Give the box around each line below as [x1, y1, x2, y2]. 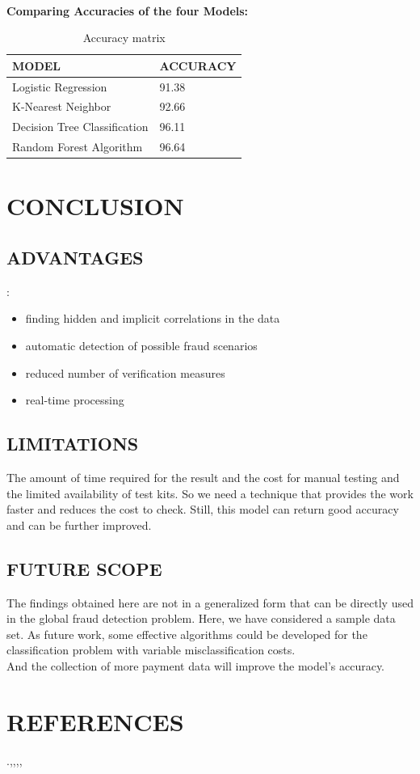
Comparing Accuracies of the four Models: [6, 2, 249, 19]
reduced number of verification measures [25, 364, 225, 381]
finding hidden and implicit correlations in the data [25, 310, 280, 327]
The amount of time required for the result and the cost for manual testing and [6, 469, 400, 485]
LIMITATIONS [6, 431, 139, 456]
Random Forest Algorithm [12, 138, 143, 155]
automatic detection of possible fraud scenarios [25, 337, 258, 354]
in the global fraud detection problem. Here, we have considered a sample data [6, 610, 396, 627]
